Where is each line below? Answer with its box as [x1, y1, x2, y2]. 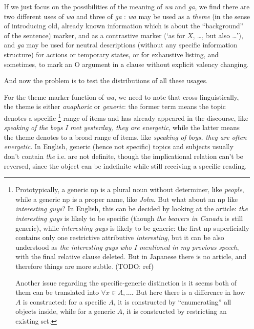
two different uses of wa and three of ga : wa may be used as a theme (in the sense [4, 11, 250, 21]
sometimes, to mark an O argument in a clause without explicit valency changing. [4, 59, 249, 69]
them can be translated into [15, 287, 99, 297]
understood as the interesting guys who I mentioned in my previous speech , [15, 241, 239, 252]
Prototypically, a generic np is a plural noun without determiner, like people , [15, 184, 244, 195]
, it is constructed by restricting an [122, 306, 227, 316]
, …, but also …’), [192, 30, 243, 40]
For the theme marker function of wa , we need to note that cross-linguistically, [4, 91, 239, 102]
